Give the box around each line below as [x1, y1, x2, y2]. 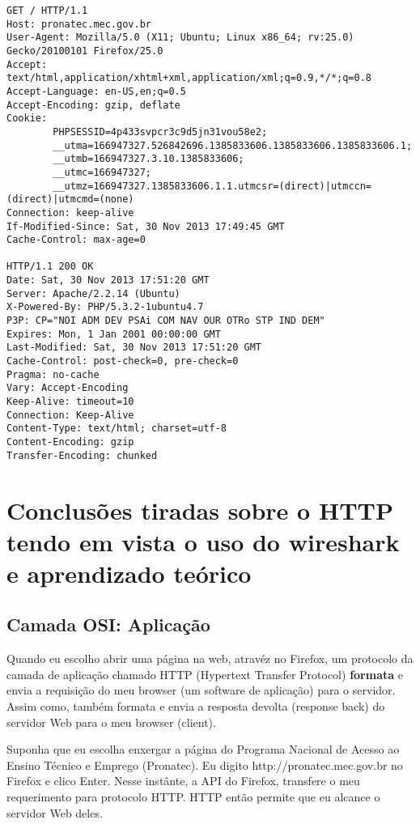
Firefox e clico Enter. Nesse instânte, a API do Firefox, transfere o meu [6, 772, 360, 789]
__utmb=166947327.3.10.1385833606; [53, 153, 244, 165]
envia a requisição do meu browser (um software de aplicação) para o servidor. [6, 682, 396, 699]
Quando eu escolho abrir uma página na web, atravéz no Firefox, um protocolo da [6, 650, 414, 667]
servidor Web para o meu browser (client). [6, 713, 216, 730]
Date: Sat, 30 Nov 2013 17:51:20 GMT [6, 274, 210, 287]
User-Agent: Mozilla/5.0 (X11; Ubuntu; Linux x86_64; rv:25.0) [6, 32, 354, 44]
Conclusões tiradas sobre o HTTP [6, 493, 393, 526]
